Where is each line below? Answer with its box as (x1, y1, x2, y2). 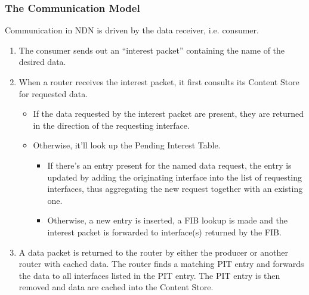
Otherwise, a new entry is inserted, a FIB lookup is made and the (47, 214, 288, 226)
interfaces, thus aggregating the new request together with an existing (47, 182, 303, 195)
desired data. (18, 55, 66, 68)
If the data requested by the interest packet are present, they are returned (33, 107, 304, 120)
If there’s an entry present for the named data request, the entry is (47, 159, 292, 171)
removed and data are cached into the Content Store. (18, 281, 214, 293)
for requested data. (18, 87, 88, 100)
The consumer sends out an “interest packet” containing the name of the (18, 44, 285, 56)
